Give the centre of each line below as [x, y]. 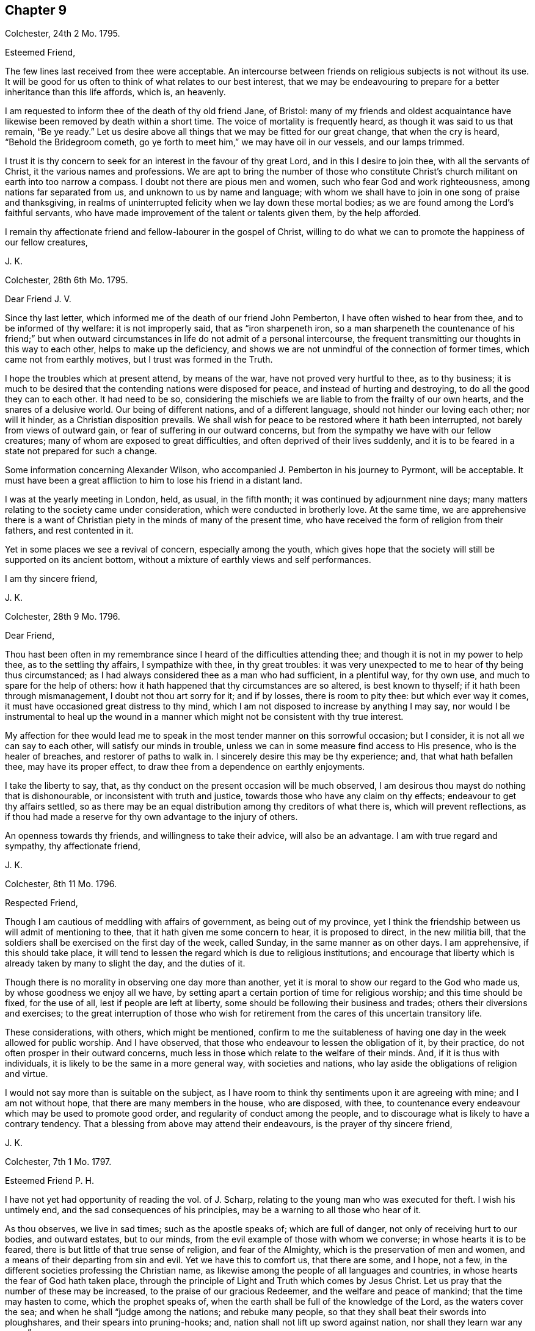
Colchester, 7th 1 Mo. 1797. [58, 1162]
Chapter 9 [36, 10]
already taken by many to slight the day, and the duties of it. [125, 963]
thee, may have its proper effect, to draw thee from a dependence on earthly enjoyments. [185, 767]
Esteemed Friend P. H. [49, 1181]
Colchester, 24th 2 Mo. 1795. [63, 34]
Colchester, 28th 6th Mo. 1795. [67, 280]
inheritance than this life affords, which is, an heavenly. [115, 92]
